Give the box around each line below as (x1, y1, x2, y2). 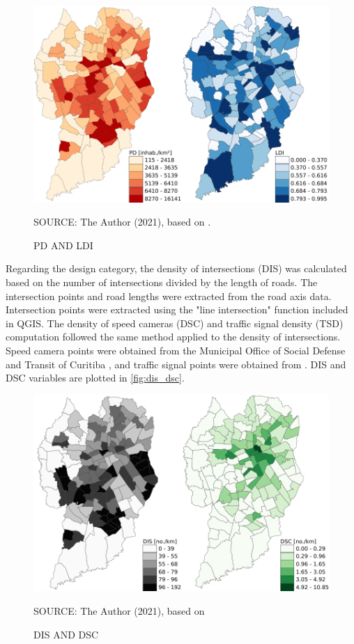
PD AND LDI (33, 237, 93, 252)
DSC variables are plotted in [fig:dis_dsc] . (6, 370, 185, 385)
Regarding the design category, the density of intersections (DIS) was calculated (6, 261, 347, 276)
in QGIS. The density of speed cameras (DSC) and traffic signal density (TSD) (6, 315, 344, 330)
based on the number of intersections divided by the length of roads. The (6, 275, 318, 290)
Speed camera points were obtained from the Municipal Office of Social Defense (6, 343, 346, 357)
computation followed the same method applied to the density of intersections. (6, 329, 341, 344)
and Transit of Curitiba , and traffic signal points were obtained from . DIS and (6, 356, 346, 371)
